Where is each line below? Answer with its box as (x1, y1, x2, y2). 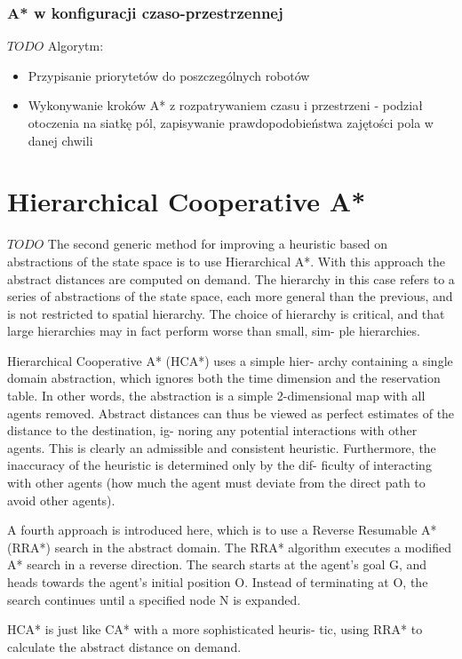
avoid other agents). (7, 490, 115, 509)
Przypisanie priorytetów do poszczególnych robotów (28, 66, 310, 84)
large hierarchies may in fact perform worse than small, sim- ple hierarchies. (7, 322, 420, 340)
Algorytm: (47, 36, 104, 55)
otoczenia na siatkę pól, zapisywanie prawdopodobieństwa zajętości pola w (28, 114, 434, 131)
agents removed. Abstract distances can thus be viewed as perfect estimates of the (7, 403, 455, 422)
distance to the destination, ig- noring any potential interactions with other (7, 421, 418, 440)
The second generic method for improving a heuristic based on (47, 234, 388, 253)
